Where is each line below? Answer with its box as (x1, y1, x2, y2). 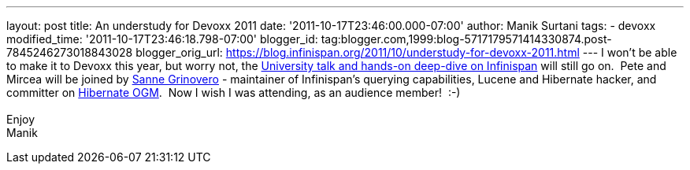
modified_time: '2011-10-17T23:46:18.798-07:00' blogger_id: (6, 32, 318, 46)
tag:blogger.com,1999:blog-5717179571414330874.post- (321, 32, 612, 46)
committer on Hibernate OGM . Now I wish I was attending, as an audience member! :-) (6, 86, 461, 99)
